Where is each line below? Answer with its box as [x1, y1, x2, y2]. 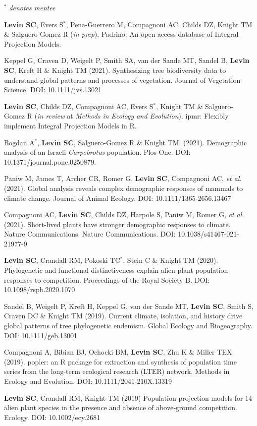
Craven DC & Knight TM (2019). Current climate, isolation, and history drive [4, 310, 243, 321]
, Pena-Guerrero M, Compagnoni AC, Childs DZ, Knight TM [66, 19, 253, 29]
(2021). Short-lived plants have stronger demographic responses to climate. [4, 219, 231, 229]
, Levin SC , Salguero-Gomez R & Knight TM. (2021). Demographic [37, 137, 247, 147]
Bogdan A [4, 137, 35, 147]
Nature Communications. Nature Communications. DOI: [4, 229, 176, 239]
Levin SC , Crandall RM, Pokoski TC [4, 255, 120, 265]
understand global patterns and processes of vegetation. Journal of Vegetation [4, 74, 241, 85]
